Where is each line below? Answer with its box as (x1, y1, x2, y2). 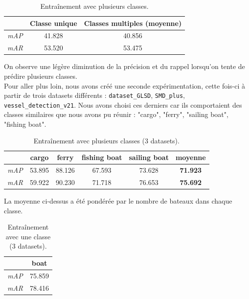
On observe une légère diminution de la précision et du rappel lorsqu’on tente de (4, 61, 245, 71)
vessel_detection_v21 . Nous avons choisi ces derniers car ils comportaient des (4, 99, 242, 110)
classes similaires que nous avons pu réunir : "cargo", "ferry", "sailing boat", (4, 109, 228, 119)
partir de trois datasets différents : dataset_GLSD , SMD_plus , (4, 90, 185, 100)
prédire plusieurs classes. (4, 70, 77, 81)
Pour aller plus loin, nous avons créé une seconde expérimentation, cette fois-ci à (4, 80, 246, 91)
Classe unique (30, 18, 77, 28)
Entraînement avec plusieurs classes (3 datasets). (33, 135, 180, 145)
